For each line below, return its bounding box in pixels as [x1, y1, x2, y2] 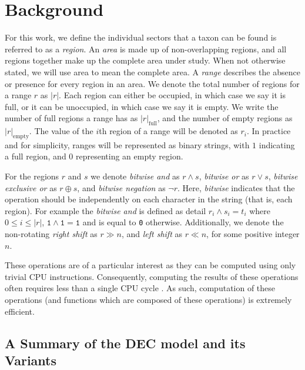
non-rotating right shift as [5, 228, 98, 240]
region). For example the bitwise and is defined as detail [5, 204, 206, 216]
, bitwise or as [199, 170, 249, 182]
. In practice [247, 125, 291, 137]
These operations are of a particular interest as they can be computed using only [5, 259, 296, 271]
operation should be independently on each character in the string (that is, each [5, 193, 293, 205]
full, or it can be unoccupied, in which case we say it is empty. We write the [5, 100, 279, 112]
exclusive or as [5, 181, 57, 194]
